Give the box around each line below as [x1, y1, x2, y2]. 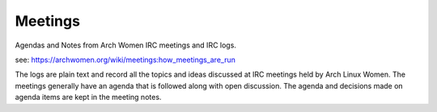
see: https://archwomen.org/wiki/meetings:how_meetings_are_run [15, 55, 236, 64]
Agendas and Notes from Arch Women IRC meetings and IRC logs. [15, 40, 236, 50]
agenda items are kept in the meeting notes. [15, 93, 162, 102]
